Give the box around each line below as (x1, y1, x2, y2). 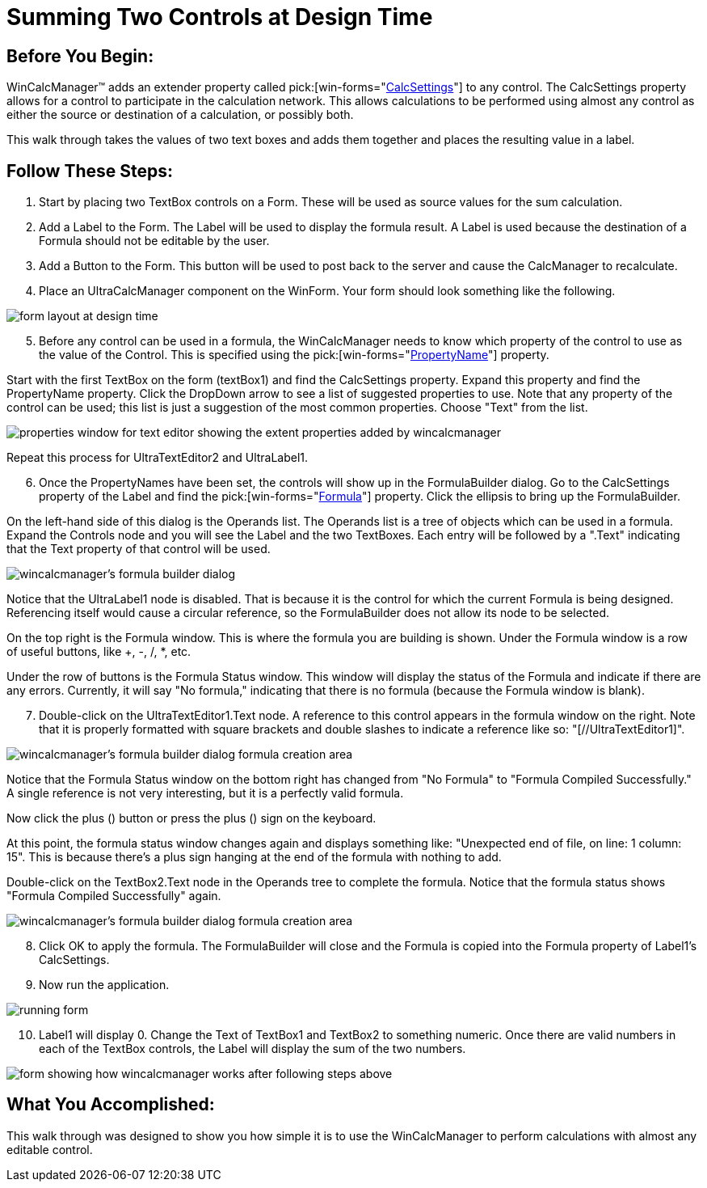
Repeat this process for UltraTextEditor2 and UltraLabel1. (6, 450, 309, 465)
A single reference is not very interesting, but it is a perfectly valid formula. (6, 786, 404, 801)
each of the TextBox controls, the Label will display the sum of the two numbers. (39, 1042, 466, 1056)
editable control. (6, 1142, 93, 1156)
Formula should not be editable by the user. (39, 234, 270, 248)
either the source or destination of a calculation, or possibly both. (6, 108, 354, 122)
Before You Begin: (6, 45, 154, 66)
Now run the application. (39, 978, 170, 992)
